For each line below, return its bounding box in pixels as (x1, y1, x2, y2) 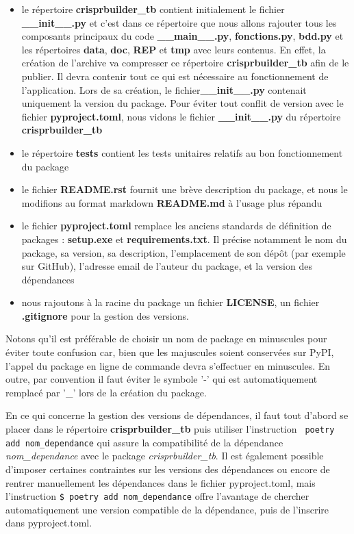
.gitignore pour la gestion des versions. (21, 308, 189, 322)
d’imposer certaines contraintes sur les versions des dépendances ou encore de (5, 461, 330, 476)
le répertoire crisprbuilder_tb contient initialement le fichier (21, 2, 285, 16)
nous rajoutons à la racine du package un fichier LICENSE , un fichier (21, 295, 320, 309)
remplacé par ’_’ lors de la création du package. (5, 385, 207, 399)
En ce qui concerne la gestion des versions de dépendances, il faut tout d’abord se (5, 408, 349, 422)
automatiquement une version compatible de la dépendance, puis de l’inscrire (5, 502, 329, 516)
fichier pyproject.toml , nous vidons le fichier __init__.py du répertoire (21, 109, 341, 123)
